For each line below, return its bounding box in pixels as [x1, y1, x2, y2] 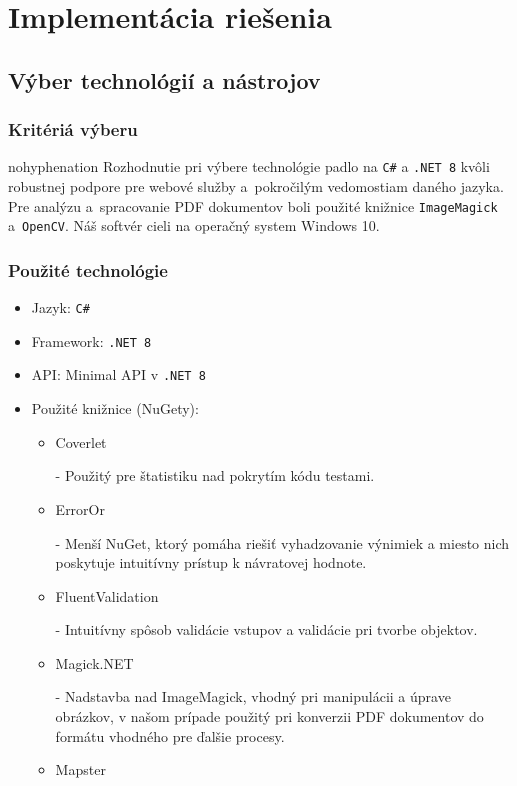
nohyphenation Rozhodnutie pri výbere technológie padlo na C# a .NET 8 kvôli [8, 156, 490, 177]
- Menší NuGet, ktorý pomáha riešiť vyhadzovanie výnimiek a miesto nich [55, 532, 510, 553]
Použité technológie [8, 257, 168, 282]
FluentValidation [55, 585, 159, 606]
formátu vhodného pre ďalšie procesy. [55, 725, 285, 746]
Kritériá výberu [8, 117, 138, 142]
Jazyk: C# [31, 297, 90, 318]
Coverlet [55, 431, 107, 452]
